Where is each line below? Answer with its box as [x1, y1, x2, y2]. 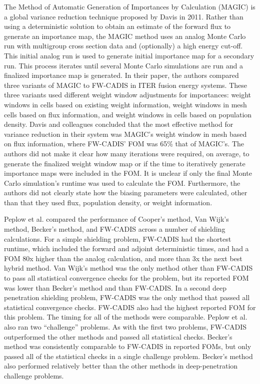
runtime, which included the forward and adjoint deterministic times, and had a [4, 243, 249, 254]
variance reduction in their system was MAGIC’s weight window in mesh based [4, 128, 247, 139]
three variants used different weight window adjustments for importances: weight [4, 89, 251, 100]
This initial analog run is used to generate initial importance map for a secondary [4, 50, 254, 60]
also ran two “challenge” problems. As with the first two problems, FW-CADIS [4, 322, 247, 332]
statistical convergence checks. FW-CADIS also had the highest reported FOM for [4, 302, 256, 312]
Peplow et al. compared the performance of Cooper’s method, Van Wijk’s [4, 214, 229, 224]
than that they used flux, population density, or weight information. [4, 197, 212, 207]
